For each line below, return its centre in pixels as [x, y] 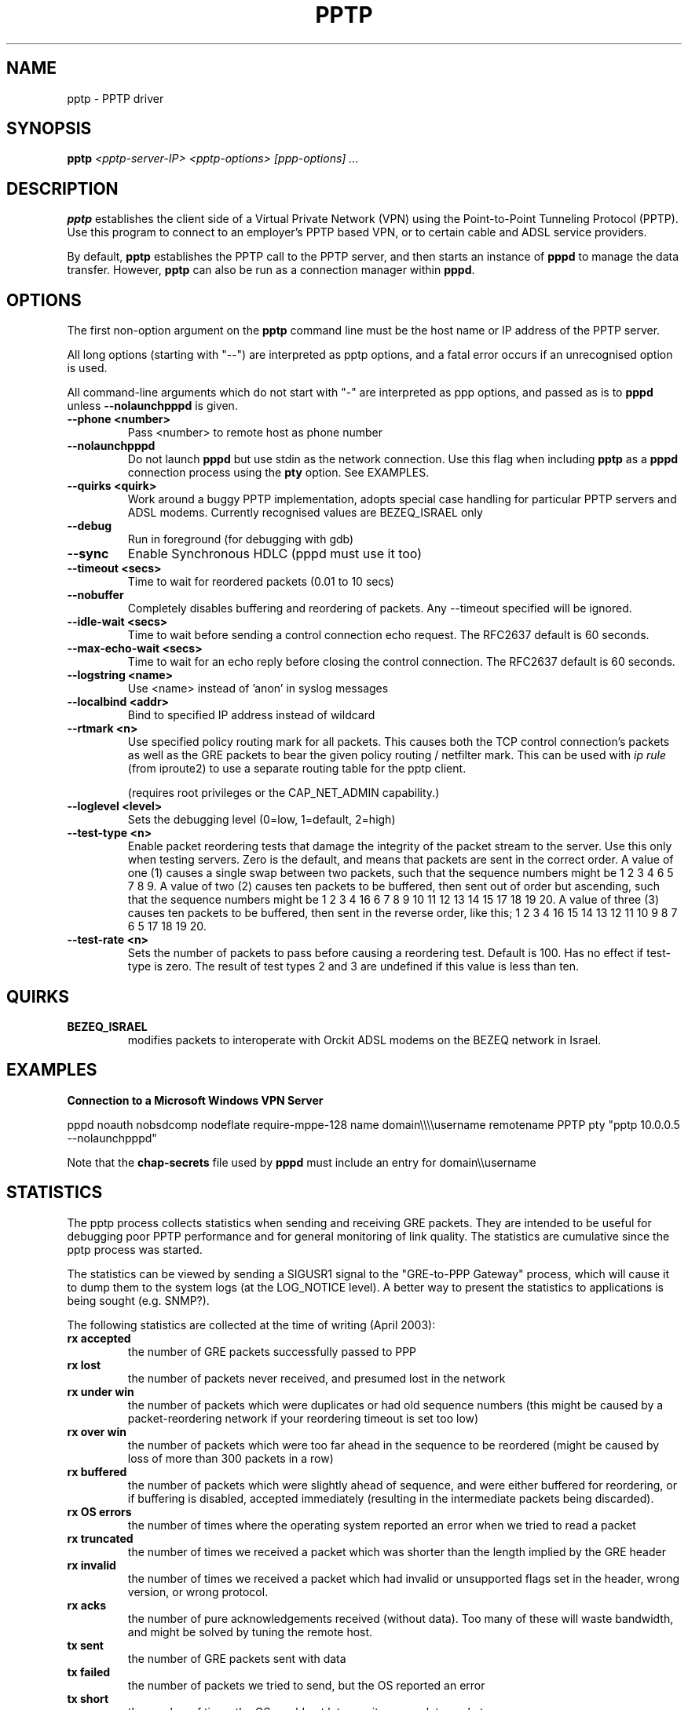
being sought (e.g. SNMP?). [138, 1300]
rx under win [101, 1391]
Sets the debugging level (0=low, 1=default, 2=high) [262, 820]
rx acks [87, 1605]
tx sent [85, 1645]
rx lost [84, 1365]
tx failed [89, 1672]
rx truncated [100, 1538]
